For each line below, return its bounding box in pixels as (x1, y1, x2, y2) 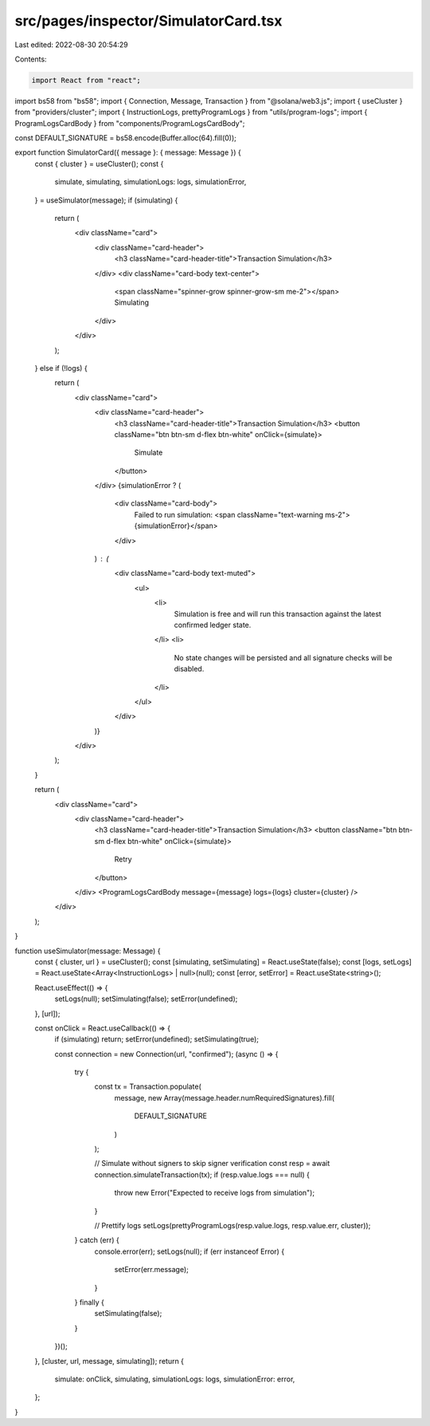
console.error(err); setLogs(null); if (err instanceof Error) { (94, 1247, 285, 1256)
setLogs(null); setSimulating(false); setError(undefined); (54, 994, 238, 1004)
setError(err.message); (114, 1265, 189, 1274)
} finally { (74, 1297, 105, 1307)
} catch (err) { (74, 1235, 119, 1245)
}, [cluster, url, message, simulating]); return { (34, 1356, 185, 1365)
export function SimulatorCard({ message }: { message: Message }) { (14, 148, 242, 157)
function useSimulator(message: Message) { (14, 946, 161, 955)
